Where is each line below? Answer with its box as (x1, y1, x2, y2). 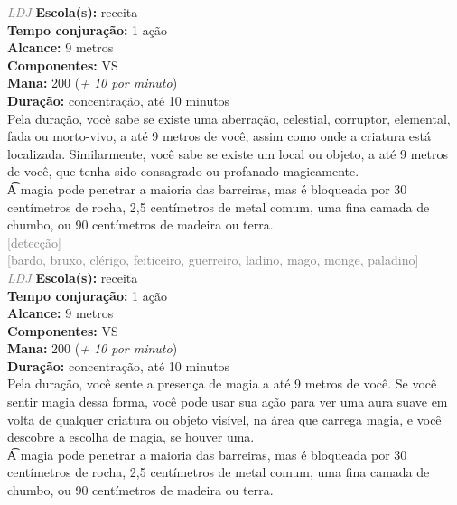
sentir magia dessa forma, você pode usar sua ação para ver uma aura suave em (7, 392, 448, 411)
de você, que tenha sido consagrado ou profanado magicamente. (7, 162, 359, 181)
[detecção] (7, 232, 61, 251)
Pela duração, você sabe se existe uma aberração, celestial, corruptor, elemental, (7, 108, 451, 127)
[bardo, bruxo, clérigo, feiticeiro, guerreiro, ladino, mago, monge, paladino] (7, 250, 419, 269)
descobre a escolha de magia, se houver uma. (7, 427, 255, 446)
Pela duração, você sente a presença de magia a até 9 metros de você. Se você (7, 374, 437, 393)
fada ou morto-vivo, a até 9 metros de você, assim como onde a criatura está (7, 126, 431, 145)
